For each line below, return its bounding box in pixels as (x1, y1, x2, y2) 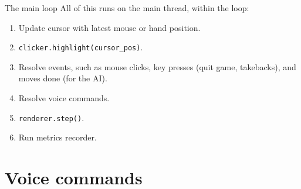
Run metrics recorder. (18, 131, 97, 143)
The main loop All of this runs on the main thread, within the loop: (5, 2, 249, 13)
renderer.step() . (18, 111, 84, 123)
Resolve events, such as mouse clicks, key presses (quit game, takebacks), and (18, 60, 296, 73)
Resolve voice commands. (18, 92, 110, 104)
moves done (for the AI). (18, 72, 107, 84)
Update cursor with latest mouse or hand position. (18, 21, 201, 33)
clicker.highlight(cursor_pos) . (18, 41, 143, 53)
